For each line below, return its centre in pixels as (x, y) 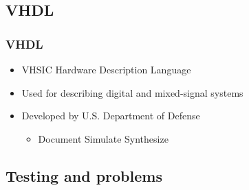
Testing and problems (84, 175)
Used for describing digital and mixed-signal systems (132, 92)
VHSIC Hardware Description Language (106, 69)
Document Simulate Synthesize (103, 138)
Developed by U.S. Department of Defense (111, 116)
